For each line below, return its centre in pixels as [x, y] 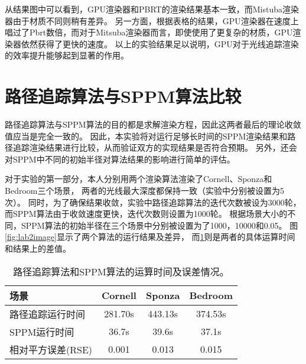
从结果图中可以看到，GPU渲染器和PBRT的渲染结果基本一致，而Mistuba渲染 [152, 9]
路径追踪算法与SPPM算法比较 [123, 96]
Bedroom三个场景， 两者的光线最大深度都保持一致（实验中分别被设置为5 [145, 191]
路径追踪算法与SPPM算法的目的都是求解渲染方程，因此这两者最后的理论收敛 [153, 124]
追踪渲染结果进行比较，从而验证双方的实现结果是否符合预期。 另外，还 [151, 147]
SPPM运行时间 [42, 331]
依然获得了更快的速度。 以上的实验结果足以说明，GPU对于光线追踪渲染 [160, 43]
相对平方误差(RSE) [51, 349]
